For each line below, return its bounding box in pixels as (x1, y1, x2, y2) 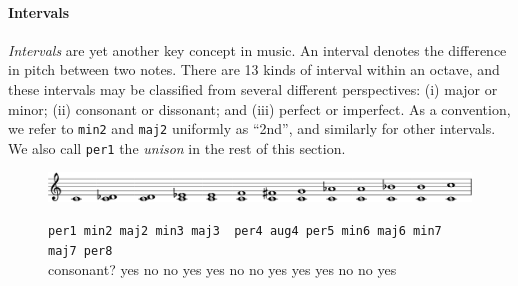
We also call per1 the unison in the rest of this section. (8, 137, 346, 158)
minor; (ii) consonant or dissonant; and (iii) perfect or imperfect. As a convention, (8, 98, 511, 119)
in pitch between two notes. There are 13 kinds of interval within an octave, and (8, 59, 500, 80)
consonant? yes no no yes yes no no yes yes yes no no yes (48, 258, 397, 279)
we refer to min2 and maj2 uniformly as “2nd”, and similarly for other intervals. (8, 118, 496, 139)
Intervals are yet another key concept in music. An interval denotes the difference (8, 39, 507, 60)
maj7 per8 (48, 244, 113, 259)
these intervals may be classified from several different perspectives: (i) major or (8, 78, 498, 99)
